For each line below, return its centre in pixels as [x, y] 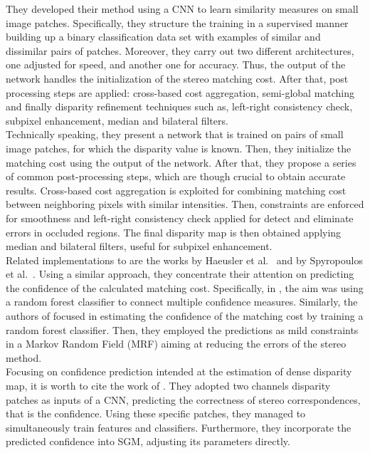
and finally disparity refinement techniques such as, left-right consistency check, [179, 106]
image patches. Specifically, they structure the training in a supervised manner [177, 22]
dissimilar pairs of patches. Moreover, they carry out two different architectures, [180, 50]
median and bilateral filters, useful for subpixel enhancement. [139, 246]
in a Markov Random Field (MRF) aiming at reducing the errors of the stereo [176, 344]
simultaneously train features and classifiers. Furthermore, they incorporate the [179, 427]
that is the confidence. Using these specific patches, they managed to [156, 413]
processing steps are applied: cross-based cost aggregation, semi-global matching [180, 92]
